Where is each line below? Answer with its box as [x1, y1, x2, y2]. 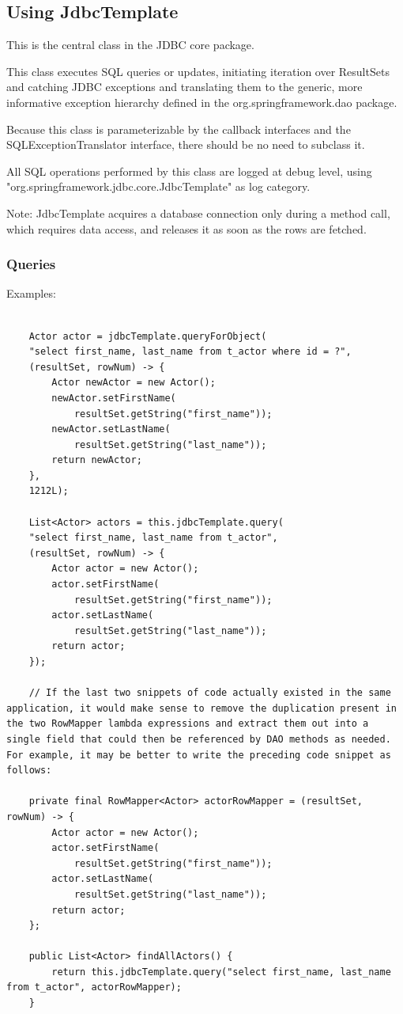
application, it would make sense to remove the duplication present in [6, 702, 397, 714]
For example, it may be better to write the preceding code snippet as [6, 749, 391, 761]
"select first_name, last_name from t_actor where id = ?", [28, 346, 352, 358]
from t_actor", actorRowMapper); [6, 982, 182, 993]
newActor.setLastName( [51, 423, 171, 435]
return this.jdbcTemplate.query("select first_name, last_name [51, 966, 391, 978]
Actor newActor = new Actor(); [51, 377, 216, 389]
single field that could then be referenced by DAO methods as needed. [6, 733, 391, 745]
